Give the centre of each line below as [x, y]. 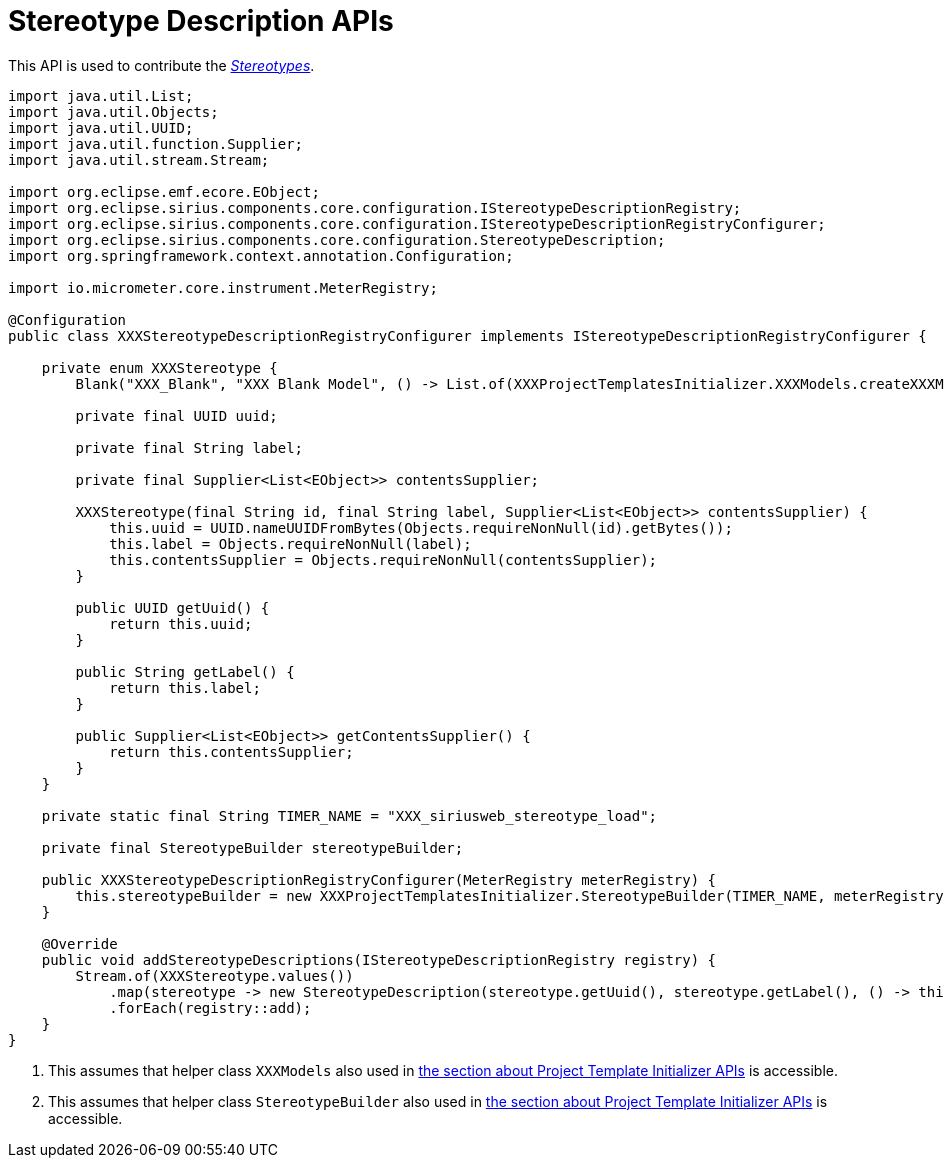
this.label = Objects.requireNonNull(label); [290, 543]
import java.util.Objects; [113, 111]
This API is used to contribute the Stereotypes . [161, 65]
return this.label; [185, 687]
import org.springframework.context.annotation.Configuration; [261, 255]
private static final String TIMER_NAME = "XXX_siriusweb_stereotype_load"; [349, 815]
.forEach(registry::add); [210, 1007]
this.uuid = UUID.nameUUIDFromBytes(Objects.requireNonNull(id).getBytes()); [421, 527]
